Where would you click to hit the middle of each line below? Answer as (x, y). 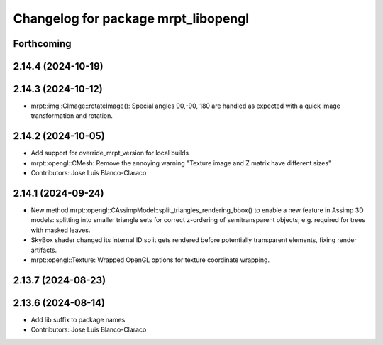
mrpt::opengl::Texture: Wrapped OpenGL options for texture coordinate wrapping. (150, 260)
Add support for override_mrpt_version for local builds (110, 153)
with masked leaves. (61, 230)
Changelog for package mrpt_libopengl (131, 18)
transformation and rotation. (72, 116)
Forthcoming (42, 44)
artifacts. (44, 250)
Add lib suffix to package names (78, 319)
